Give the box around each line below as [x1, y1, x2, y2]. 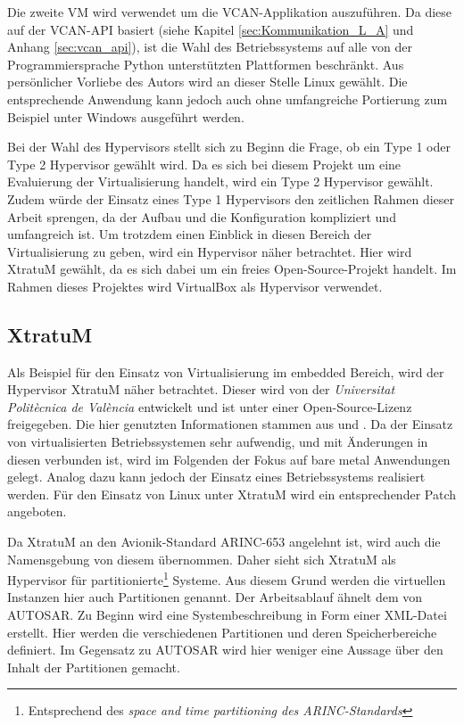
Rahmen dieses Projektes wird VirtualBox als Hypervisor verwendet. [7, 276, 383, 295]
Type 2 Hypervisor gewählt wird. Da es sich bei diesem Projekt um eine [7, 154, 402, 173]
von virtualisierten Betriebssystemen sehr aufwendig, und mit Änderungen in [7, 433, 428, 451]
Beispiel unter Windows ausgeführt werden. [7, 107, 244, 126]
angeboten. [7, 502, 67, 521]
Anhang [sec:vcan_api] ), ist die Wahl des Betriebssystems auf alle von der [7, 37, 412, 56]
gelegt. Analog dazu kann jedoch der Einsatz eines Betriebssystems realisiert [7, 467, 426, 486]
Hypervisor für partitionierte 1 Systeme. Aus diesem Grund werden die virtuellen [7, 568, 446, 589]
